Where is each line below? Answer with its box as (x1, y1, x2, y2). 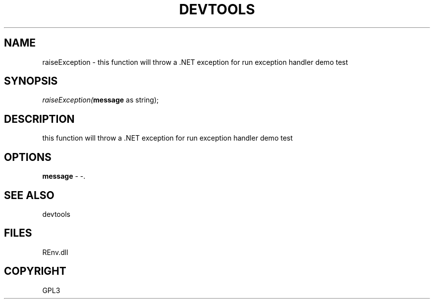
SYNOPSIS (4, 75, 58, 88)
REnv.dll (42, 248, 68, 256)
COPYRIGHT (4, 265, 66, 278)
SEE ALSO (4, 189, 54, 202)
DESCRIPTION (4, 112, 75, 125)
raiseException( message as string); (42, 96, 159, 104)
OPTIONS (4, 151, 52, 163)
